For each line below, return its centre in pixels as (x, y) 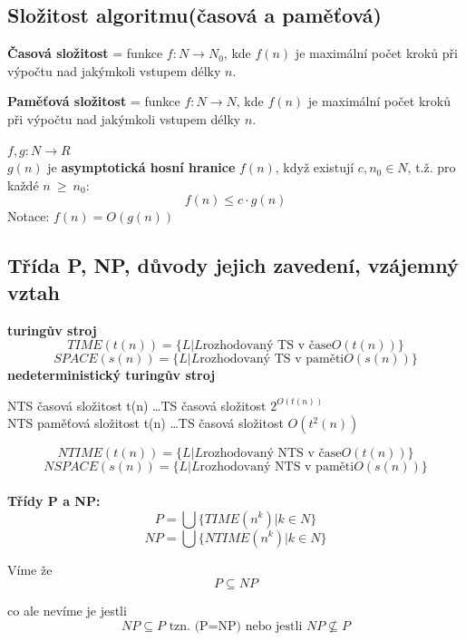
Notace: (29, 216)
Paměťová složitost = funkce (94, 101)
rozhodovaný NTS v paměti (277, 467)
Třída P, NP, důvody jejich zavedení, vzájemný (233, 265)
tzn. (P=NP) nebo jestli (236, 626)
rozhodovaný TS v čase (267, 346)
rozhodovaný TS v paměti (272, 359)
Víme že (30, 569)
